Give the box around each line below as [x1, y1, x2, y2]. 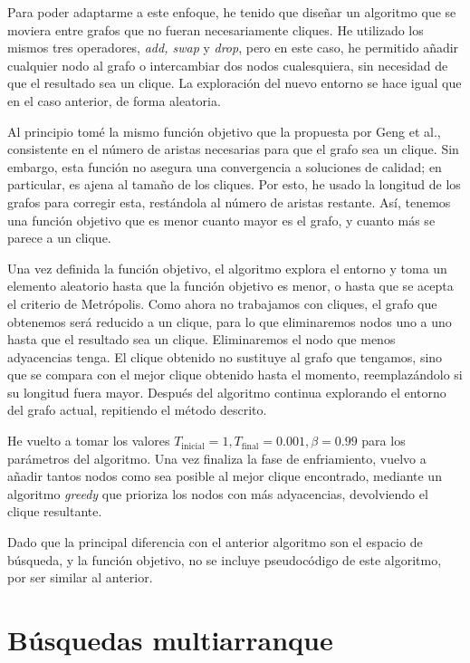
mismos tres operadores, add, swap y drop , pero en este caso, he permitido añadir [7, 38, 459, 57]
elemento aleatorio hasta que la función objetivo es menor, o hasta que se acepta [7, 276, 454, 295]
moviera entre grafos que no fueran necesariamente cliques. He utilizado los [7, 20, 424, 39]
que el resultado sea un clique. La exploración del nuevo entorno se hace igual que [7, 73, 462, 92]
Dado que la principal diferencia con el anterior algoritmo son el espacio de [7, 533, 423, 552]
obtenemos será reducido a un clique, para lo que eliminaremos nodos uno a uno [7, 312, 452, 331]
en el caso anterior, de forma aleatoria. [7, 91, 221, 110]
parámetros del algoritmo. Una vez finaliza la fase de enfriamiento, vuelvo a [7, 448, 427, 467]
